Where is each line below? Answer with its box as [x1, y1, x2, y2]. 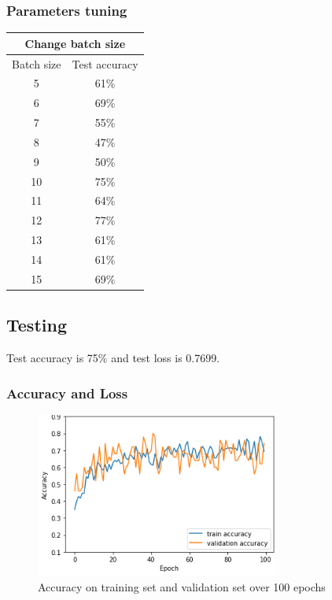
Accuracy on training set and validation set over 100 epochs [38, 578, 326, 594]
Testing [6, 313, 67, 337]
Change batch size [24, 35, 126, 51]
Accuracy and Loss [6, 383, 128, 402]
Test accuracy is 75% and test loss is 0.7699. [6, 350, 220, 366]
